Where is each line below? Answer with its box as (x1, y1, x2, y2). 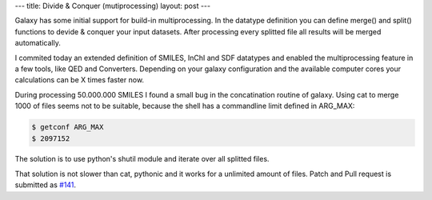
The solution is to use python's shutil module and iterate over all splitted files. (14, 154, 270, 164)
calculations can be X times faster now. (14, 75, 144, 85)
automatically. (14, 38, 62, 48)
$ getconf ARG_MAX (31, 122, 104, 132)
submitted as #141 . (14, 180, 76, 190)
